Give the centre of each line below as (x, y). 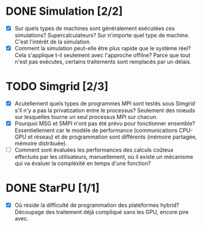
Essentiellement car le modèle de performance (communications (96, 131)
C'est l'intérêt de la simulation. (53, 42)
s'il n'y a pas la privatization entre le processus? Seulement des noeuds (105, 110)
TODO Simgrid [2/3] (57, 87)
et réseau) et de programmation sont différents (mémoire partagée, (112, 137)
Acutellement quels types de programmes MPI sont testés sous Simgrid (105, 103)
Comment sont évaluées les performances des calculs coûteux (94, 150)
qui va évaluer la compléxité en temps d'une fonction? (83, 163)
